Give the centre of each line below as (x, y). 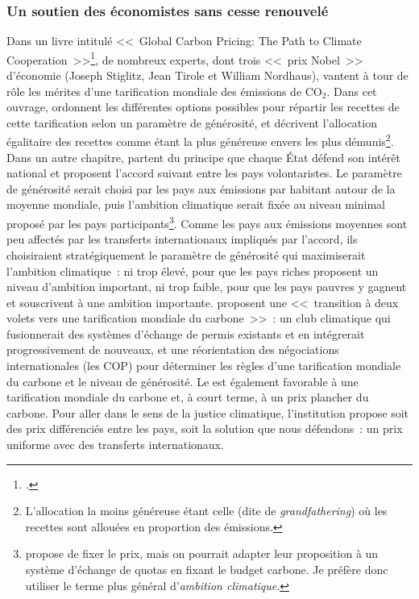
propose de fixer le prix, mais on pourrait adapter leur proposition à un (202, 553)
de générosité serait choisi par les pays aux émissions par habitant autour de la (201, 188)
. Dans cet (352, 91)
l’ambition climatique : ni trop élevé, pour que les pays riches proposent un (193, 270)
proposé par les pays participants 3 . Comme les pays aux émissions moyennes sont (207, 222)
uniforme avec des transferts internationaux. (115, 445)
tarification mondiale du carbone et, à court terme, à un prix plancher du (188, 397)
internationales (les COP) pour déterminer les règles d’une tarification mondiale (204, 366)
